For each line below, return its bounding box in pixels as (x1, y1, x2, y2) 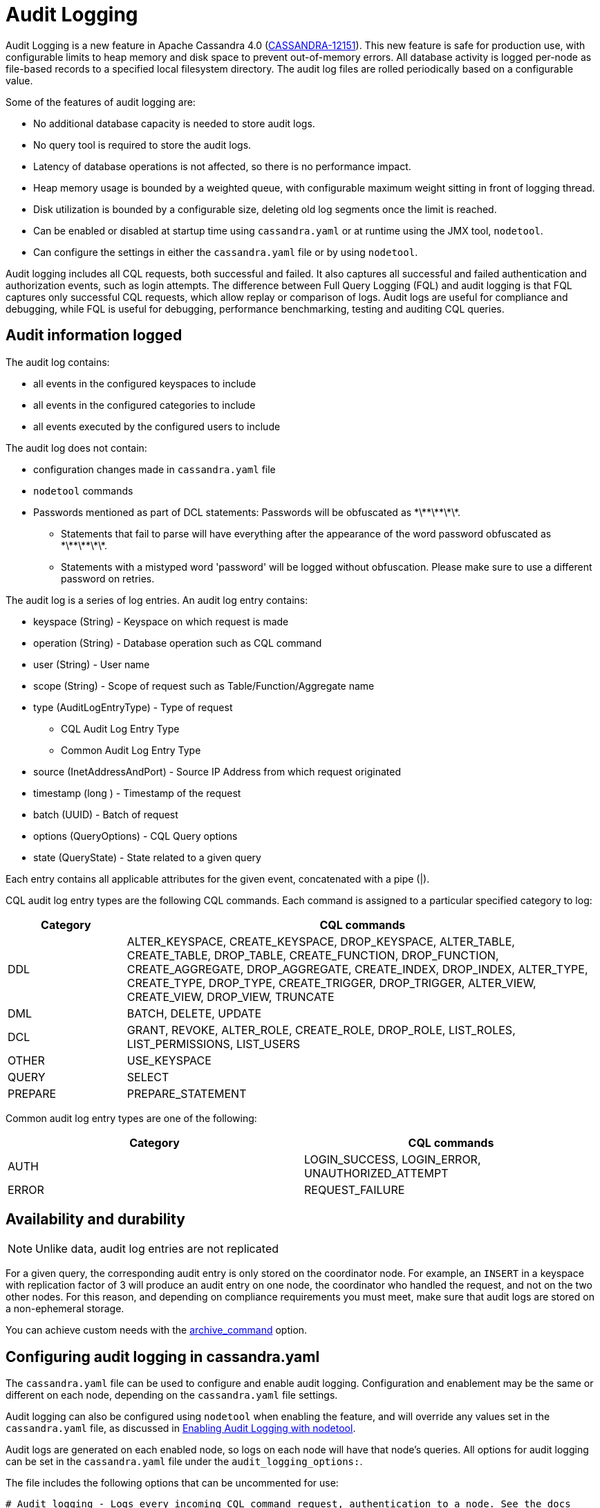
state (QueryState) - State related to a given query (33, 851, 261, 863)
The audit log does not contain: (6, 441, 147, 454)
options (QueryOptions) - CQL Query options (33, 829, 238, 842)
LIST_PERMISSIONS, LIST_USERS (126, 1036, 300, 1051)
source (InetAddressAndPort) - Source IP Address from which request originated (33, 765, 402, 778)
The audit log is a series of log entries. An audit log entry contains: (6, 594, 308, 606)
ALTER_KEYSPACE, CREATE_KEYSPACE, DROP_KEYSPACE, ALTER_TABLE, (126, 934, 515, 948)
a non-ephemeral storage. (6, 1303, 124, 1315)
